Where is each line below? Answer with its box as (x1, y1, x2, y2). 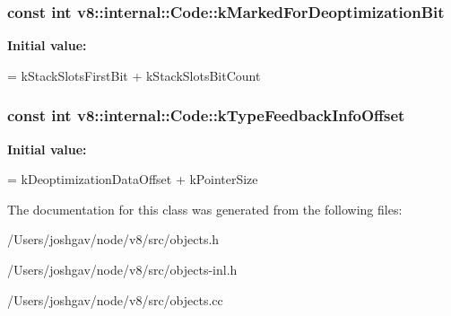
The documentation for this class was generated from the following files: (7, 199, 403, 218)
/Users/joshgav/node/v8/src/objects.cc (7, 290, 223, 309)
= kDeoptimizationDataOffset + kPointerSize (7, 170, 258, 189)
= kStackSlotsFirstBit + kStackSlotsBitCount (7, 66, 261, 84)
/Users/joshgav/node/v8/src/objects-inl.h (7, 260, 238, 278)
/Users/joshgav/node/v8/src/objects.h (7, 230, 220, 249)
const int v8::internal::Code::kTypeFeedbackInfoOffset (7, 104, 405, 127)
